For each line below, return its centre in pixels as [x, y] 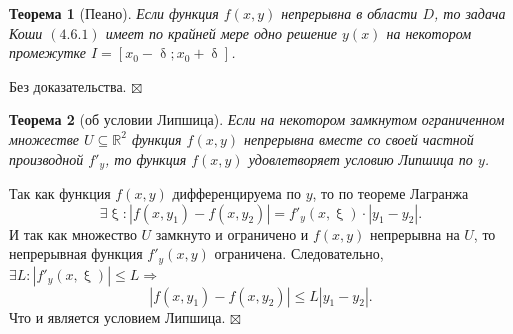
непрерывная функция [76, 253]
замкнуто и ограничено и [232, 233]
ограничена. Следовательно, [299, 253]
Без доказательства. [68, 85]
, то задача [469, 13]
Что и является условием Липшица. [117, 316]
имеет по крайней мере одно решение [221, 32]
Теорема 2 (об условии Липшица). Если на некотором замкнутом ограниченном [257, 119]
